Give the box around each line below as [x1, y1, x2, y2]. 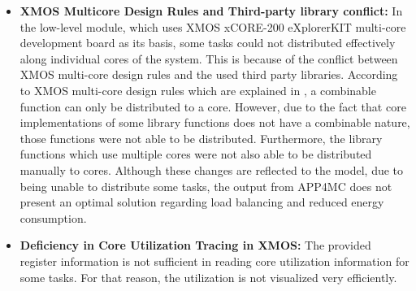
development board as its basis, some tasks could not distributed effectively [19, 34, 396, 51]
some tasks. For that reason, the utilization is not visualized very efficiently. [19, 268, 397, 285]
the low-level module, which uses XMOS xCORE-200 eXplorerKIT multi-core [19, 18, 406, 35]
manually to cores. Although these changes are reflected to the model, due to [19, 161, 404, 178]
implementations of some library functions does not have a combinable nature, [19, 114, 410, 131]
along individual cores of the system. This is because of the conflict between [19, 50, 398, 67]
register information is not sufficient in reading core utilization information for [19, 252, 409, 269]
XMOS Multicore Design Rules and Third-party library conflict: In [19, 2, 403, 19]
